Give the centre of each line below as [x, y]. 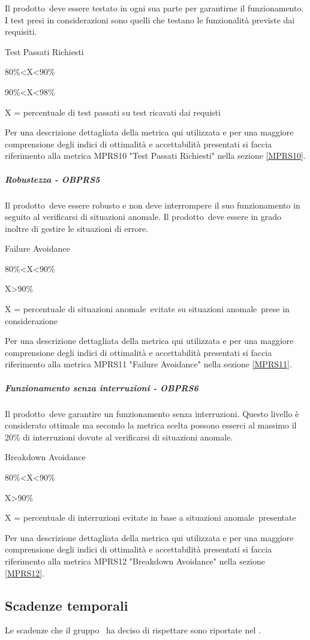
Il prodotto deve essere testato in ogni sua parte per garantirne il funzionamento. [154, 8]
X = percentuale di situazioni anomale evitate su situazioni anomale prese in [147, 309]
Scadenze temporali [67, 605]
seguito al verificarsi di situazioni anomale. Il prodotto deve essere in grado [143, 217]
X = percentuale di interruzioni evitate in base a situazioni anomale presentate [151, 517]
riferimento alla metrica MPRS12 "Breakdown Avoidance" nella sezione [135, 561]
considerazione [31, 320]
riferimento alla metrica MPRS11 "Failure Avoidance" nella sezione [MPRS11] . [148, 364]
